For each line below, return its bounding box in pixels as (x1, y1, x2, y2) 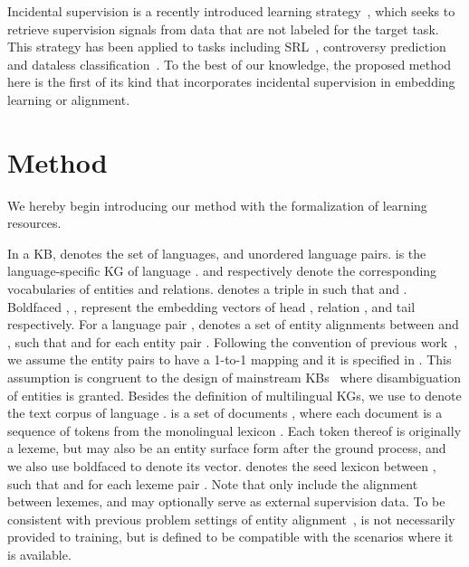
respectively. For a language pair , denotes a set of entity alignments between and (7, 315, 459, 334)
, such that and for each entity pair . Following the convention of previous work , (7, 332, 458, 351)
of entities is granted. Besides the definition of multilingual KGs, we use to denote (7, 385, 462, 404)
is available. (7, 544, 72, 563)
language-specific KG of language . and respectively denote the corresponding (7, 261, 437, 280)
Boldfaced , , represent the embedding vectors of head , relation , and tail (7, 297, 416, 316)
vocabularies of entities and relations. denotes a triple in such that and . (7, 279, 407, 298)
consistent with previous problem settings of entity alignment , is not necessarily (7, 509, 455, 528)
